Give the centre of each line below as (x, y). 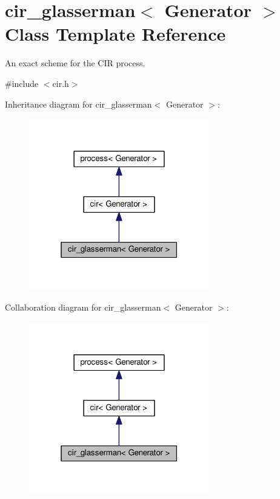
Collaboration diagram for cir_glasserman (83, 307)
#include (22, 83)
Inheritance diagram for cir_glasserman (78, 104)
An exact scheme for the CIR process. (75, 63)
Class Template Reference (115, 34)
